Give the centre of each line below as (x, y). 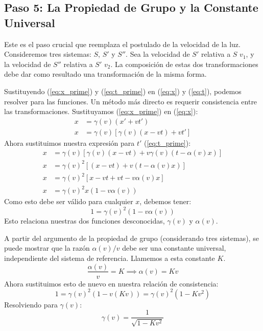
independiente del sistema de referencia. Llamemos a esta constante (110, 258)
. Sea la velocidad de (158, 54)
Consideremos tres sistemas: (48, 54)
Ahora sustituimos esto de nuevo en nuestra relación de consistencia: (111, 283)
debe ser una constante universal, (174, 248)
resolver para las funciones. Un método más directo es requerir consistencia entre (131, 101)
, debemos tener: (165, 201)
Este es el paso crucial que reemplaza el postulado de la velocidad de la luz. (122, 44)
